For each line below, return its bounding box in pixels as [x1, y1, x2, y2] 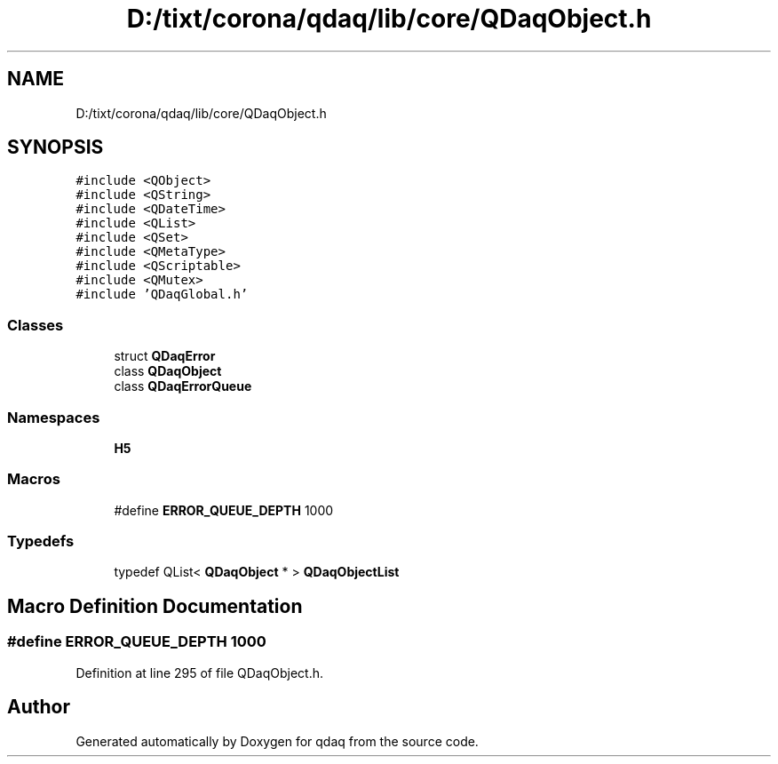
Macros [7, 470, 60, 489]
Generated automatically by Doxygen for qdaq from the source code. [75, 733, 479, 749]
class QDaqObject [114, 363, 222, 379]
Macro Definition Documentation [7, 594, 303, 617]
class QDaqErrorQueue [114, 378, 252, 394]
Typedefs [7, 532, 75, 551]
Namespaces [7, 408, 100, 426]
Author [7, 696, 70, 719]
